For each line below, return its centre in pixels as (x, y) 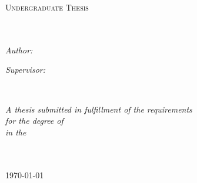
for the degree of (34, 121)
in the (16, 132)
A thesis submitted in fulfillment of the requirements (99, 109)
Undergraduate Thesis (47, 7)
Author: (19, 50)
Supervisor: (25, 70)
